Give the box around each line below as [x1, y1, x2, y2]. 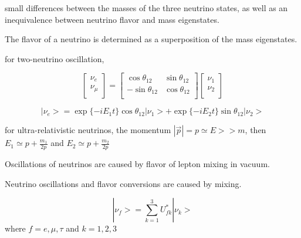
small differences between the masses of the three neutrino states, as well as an [5, 2, 288, 13]
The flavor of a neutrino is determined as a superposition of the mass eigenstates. [5, 33, 297, 45]
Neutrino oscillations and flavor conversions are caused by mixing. [5, 177, 242, 189]
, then [245, 124, 266, 136]
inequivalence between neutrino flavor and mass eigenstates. [5, 13, 219, 25]
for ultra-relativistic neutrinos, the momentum [5, 124, 171, 136]
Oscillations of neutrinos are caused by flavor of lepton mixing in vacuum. [5, 158, 270, 170]
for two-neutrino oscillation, [5, 52, 104, 64]
